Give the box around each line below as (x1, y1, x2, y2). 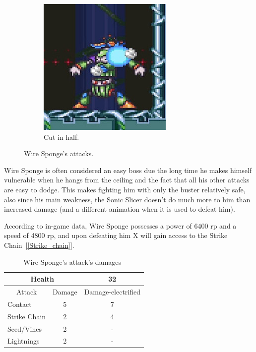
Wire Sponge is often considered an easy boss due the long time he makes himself (4, 165, 252, 175)
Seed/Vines (7, 323, 42, 334)
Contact (7, 298, 32, 309)
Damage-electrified (84, 286, 141, 296)
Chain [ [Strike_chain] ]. (4, 239, 74, 250)
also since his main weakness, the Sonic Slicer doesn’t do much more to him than (4, 194, 251, 204)
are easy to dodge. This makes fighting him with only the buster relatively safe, (4, 184, 246, 194)
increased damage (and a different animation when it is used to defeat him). (4, 204, 235, 214)
